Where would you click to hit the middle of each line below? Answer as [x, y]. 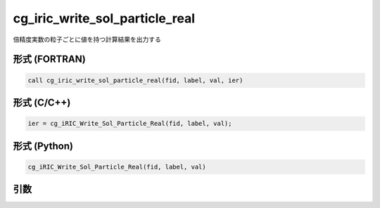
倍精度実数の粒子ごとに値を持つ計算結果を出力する [87, 39]
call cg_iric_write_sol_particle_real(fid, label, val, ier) [135, 80]
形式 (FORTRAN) [49, 59]
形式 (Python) [43, 146]
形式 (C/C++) [42, 102]
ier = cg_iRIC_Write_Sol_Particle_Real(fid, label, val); [130, 124]
